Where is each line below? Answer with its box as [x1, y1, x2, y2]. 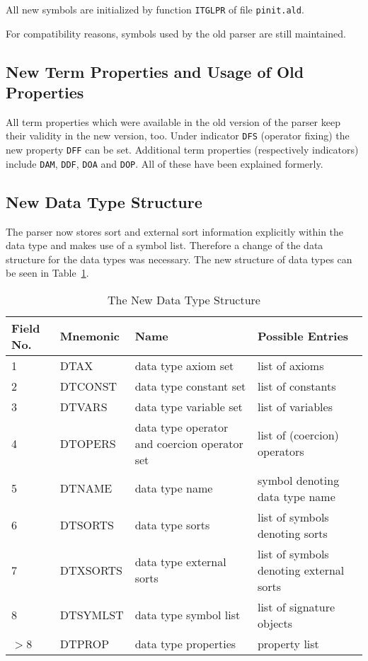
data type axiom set [134, 357, 234, 374]
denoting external [257, 561, 345, 578]
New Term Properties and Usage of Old [6, 60, 304, 82]
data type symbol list [134, 607, 241, 623]
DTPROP [59, 635, 110, 652]
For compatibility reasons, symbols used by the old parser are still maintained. [6, 25, 346, 40]
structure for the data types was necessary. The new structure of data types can [6, 251, 352, 266]
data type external [134, 553, 226, 570]
